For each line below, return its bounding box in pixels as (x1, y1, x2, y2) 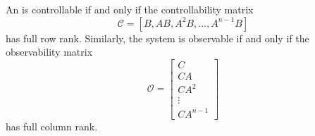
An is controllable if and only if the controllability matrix (6, 2, 254, 16)
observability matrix (6, 44, 93, 59)
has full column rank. (6, 118, 98, 133)
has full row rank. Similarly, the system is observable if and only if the (6, 30, 309, 45)
